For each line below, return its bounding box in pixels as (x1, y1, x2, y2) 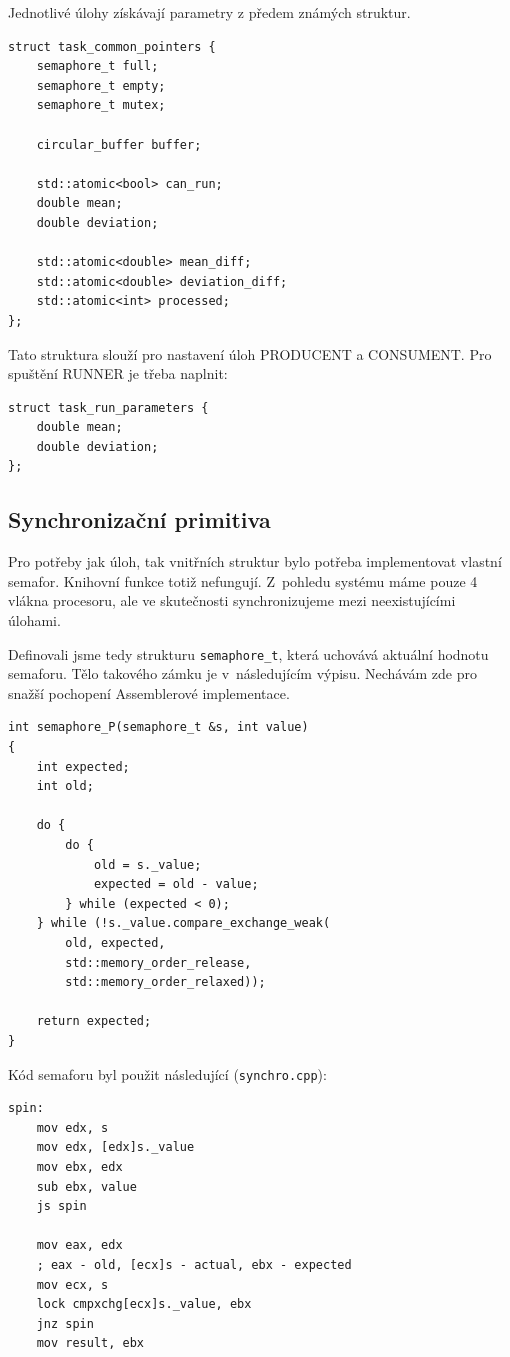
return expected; (36, 1014, 152, 1029)
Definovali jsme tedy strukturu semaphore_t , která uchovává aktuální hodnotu (8, 643, 489, 664)
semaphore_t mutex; (36, 98, 166, 113)
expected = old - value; (93, 877, 259, 892)
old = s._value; (93, 857, 202, 872)
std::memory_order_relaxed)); (65, 975, 266, 990)
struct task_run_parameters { (8, 400, 209, 415)
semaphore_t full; (36, 59, 159, 74)
